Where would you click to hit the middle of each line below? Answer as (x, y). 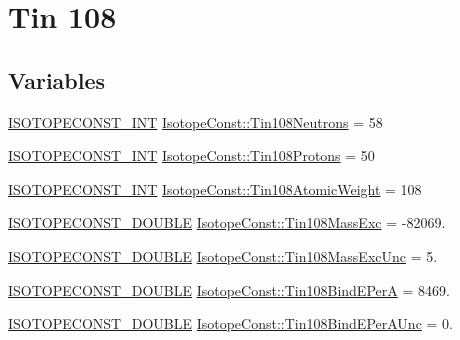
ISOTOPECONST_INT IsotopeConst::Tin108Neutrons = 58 (195, 121)
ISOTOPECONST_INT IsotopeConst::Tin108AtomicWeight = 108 (215, 188)
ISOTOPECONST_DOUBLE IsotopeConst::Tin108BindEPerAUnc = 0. (230, 323)
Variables (57, 79)
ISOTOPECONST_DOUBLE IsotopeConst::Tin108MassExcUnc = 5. (223, 255)
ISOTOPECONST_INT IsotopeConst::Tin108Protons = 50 (191, 155)
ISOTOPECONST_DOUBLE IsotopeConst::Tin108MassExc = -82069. (227, 222)
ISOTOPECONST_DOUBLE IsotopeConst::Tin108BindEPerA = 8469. (229, 289)
